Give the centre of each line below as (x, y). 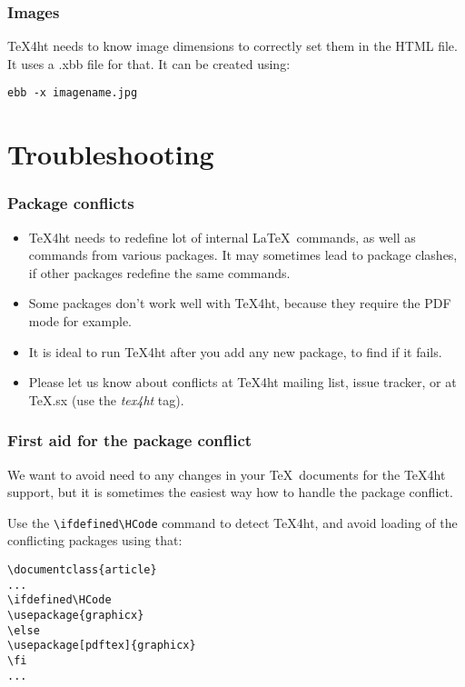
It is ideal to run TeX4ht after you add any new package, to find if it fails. (235, 351)
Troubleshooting (111, 154)
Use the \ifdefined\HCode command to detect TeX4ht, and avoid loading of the (232, 522)
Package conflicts (71, 203)
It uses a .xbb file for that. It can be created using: (149, 63)
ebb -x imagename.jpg (73, 93)
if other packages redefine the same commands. (159, 272)
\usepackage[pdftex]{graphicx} (102, 646)
